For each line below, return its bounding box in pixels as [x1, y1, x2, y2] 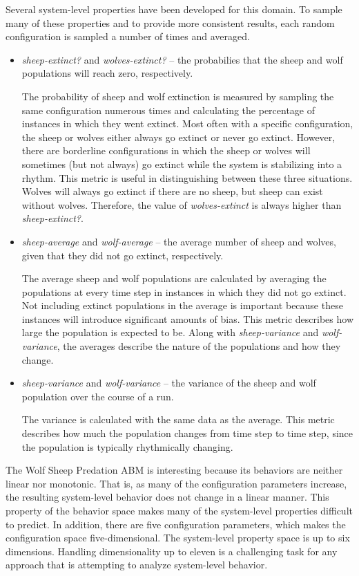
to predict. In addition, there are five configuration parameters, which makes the [6, 517, 346, 531]
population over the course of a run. [21, 389, 174, 403]
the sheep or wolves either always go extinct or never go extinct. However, [21, 129, 336, 144]
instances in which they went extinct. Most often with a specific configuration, [21, 116, 353, 131]
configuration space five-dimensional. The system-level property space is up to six [6, 530, 350, 545]
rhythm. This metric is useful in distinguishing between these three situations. [21, 170, 353, 185]
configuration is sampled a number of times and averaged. [6, 29, 250, 44]
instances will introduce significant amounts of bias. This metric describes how [21, 311, 354, 326]
